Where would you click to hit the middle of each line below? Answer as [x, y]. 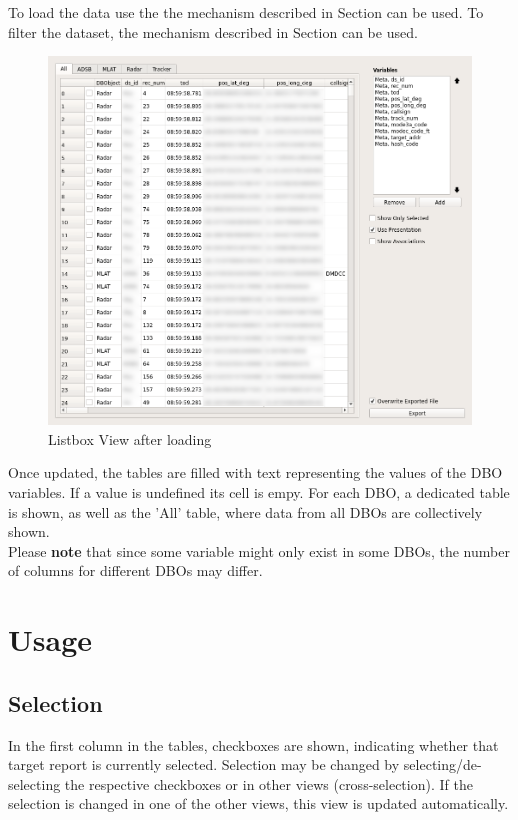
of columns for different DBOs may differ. [135, 570]
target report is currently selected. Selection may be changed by [204, 764]
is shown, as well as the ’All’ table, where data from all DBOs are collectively [245, 511]
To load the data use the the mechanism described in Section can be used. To [246, 12]
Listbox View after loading [130, 438]
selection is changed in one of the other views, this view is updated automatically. [258, 803]
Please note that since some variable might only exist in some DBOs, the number [259, 550]
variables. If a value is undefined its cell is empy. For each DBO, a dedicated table [259, 491]
